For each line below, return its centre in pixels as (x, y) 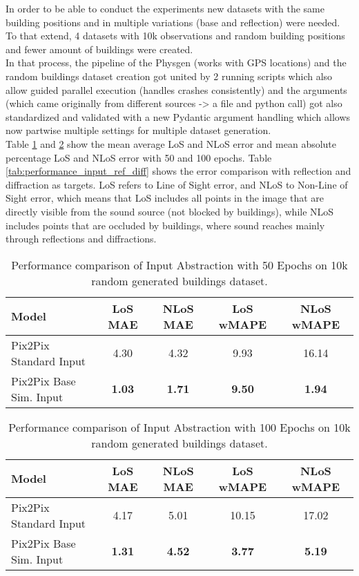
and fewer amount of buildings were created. (99, 49)
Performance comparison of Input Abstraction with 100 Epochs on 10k (179, 427)
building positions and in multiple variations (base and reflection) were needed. (173, 22)
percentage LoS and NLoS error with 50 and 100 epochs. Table (139, 157)
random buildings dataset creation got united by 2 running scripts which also (169, 76)
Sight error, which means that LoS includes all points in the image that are (165, 198)
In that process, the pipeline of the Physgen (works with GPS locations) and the (176, 63)
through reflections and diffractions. (81, 239)
